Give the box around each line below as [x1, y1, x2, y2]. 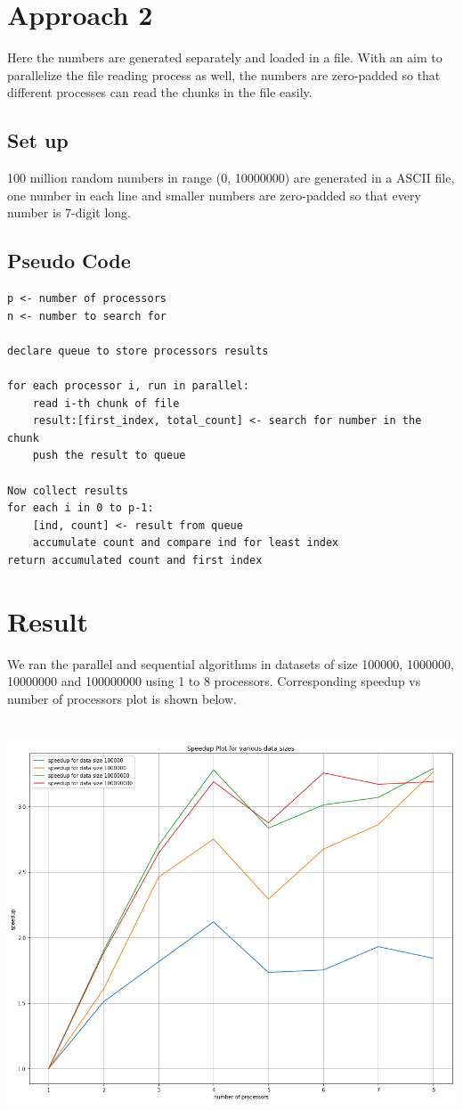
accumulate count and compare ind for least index [32, 536, 339, 550]
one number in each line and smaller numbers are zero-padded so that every [7, 185, 421, 204]
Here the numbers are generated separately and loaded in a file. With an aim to [7, 48, 443, 67]
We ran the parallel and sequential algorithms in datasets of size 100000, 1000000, [7, 654, 454, 673]
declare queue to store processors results [7, 344, 269, 357]
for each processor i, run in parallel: [7, 380, 250, 393]
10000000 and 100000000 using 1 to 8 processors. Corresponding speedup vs [7, 672, 421, 690]
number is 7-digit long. [7, 203, 131, 222]
